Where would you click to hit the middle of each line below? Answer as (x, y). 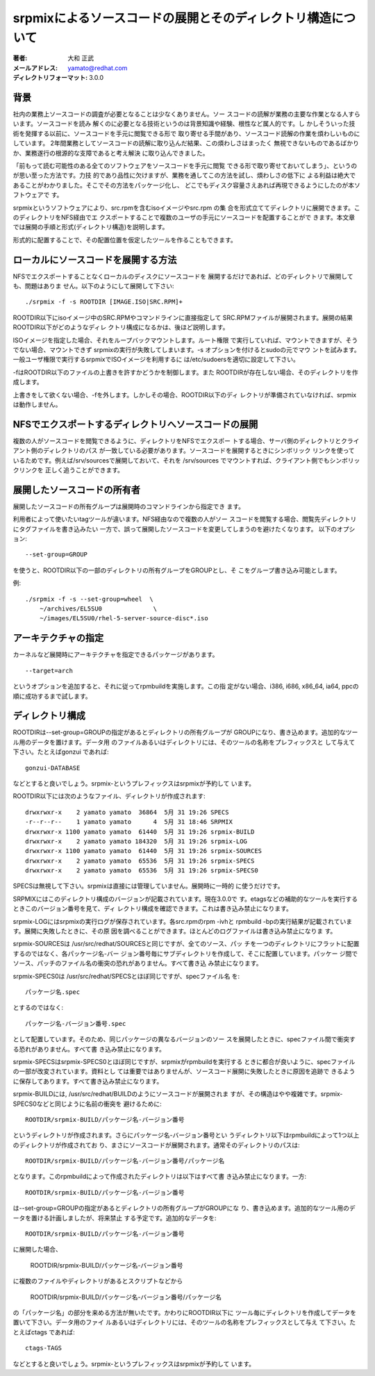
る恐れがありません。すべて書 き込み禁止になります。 (89, 1049)
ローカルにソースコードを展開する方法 (95, 259)
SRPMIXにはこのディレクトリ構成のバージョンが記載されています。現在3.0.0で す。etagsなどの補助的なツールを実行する (185, 899)
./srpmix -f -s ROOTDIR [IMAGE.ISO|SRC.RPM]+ (104, 302)
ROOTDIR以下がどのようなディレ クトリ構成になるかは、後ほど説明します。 (121, 327)
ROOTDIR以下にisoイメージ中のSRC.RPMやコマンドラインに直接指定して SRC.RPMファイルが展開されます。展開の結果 (183, 317)
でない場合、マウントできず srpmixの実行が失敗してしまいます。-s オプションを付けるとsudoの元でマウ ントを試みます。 (186, 349)
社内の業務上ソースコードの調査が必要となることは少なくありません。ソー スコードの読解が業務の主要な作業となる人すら (186, 114)
